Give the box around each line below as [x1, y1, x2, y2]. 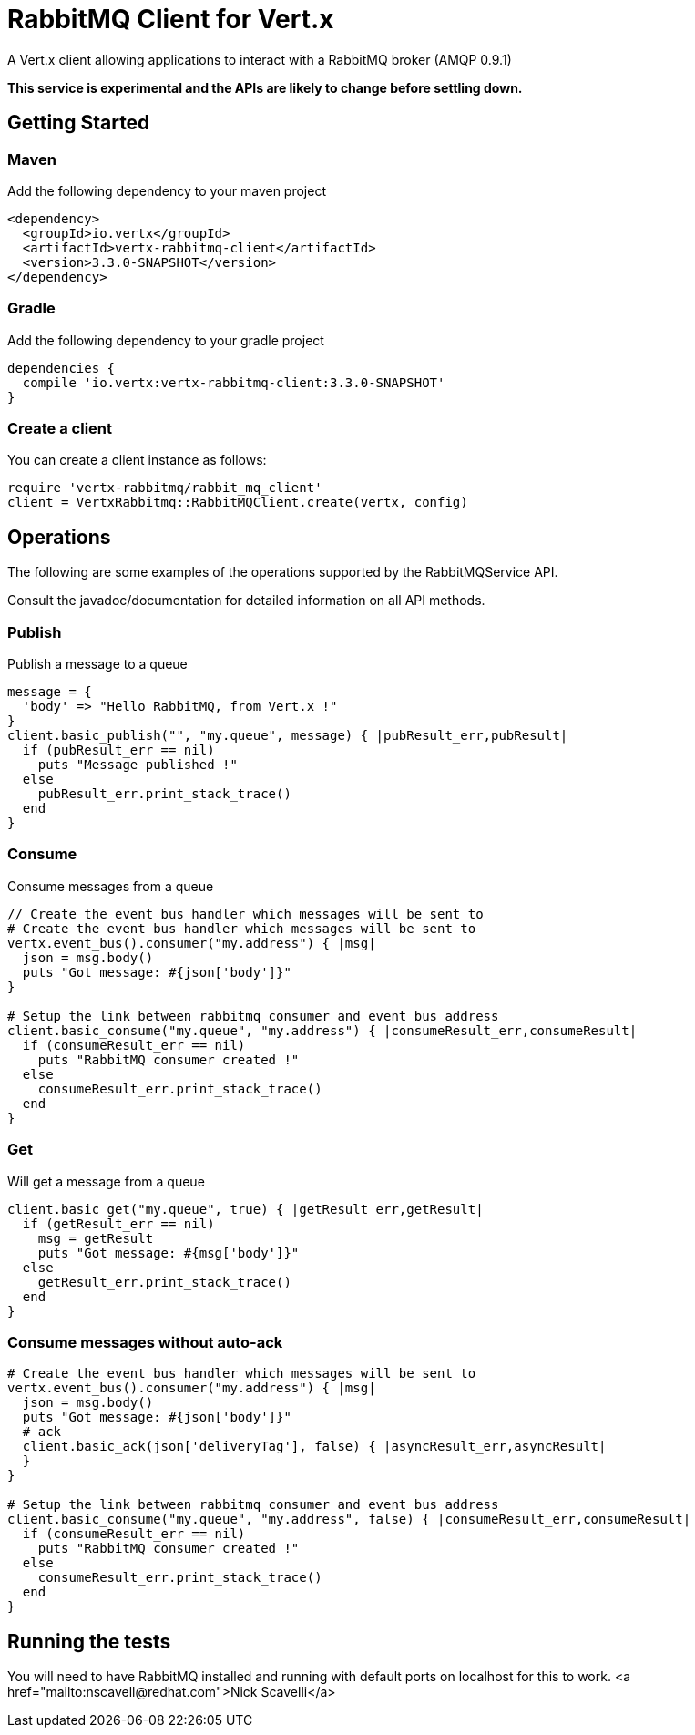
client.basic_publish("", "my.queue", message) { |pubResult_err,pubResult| [7, 728, 568, 744]
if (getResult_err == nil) [22, 1216, 215, 1231]
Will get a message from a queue [7, 1173, 205, 1189]
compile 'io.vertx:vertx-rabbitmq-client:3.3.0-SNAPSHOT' [22, 375, 445, 390]
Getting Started [7, 111, 150, 135]
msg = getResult [37, 1230, 154, 1246]
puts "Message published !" [37, 757, 238, 773]
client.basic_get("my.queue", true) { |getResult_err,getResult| [7, 1201, 484, 1217]
